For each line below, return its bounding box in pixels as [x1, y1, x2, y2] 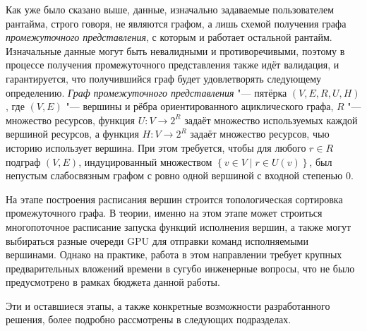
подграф [6, 154, 41, 169]
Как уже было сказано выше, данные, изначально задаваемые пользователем [6, 2, 335, 16]
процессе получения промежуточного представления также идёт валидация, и [6, 57, 339, 72]
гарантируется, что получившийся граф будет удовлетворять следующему [6, 71, 322, 85]
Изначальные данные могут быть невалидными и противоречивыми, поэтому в [6, 43, 345, 58]
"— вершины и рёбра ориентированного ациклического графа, [66, 99, 334, 114]
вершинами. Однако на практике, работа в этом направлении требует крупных [6, 247, 342, 262]
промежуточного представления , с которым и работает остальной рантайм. [6, 30, 332, 44]
